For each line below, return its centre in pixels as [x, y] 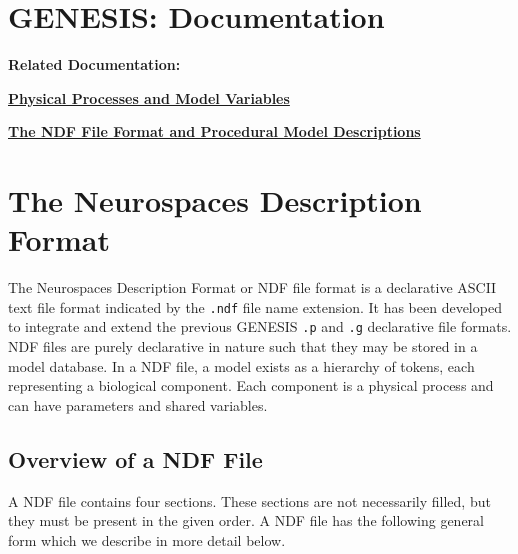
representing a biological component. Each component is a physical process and [251, 385]
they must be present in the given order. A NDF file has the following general [246, 520]
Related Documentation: [94, 64]
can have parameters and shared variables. [138, 404]
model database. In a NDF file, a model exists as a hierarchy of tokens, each [241, 365]
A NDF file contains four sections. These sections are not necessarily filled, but [249, 500]
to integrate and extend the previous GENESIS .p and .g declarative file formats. [260, 326]
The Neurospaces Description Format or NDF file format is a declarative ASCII [252, 287]
